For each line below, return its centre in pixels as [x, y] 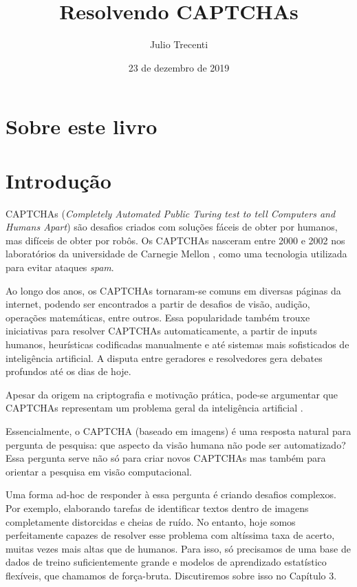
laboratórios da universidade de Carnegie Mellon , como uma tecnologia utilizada [176, 254]
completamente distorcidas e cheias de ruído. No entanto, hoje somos [151, 521]
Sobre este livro [82, 126]
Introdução [58, 180]
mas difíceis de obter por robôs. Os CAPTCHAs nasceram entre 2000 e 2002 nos [175, 240]
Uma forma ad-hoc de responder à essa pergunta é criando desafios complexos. [171, 494]
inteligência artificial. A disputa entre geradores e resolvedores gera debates [164, 357]
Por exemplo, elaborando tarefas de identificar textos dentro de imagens [157, 508]
